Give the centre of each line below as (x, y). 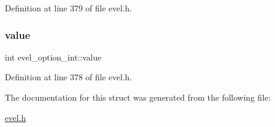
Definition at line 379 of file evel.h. (68, 8)
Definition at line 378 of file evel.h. (68, 77)
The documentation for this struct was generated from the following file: (138, 97)
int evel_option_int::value (53, 57)
